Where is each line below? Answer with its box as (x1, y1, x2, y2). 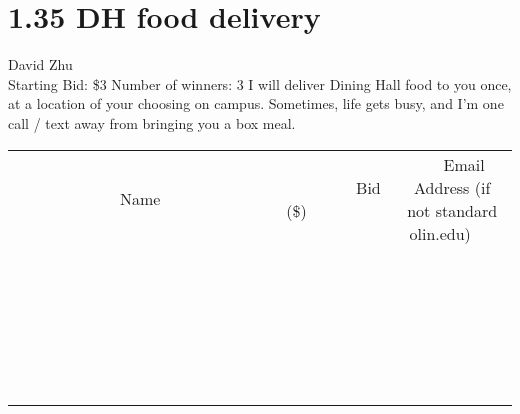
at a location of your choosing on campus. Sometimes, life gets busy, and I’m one (8, 93, 504, 114)
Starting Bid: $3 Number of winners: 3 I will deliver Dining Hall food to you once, (8, 73, 512, 94)
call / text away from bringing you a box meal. (8, 112, 296, 133)
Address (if (414, 175, 491, 199)
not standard (407, 198, 498, 222)
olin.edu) (409, 221, 471, 245)
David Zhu (8, 54, 73, 75)
